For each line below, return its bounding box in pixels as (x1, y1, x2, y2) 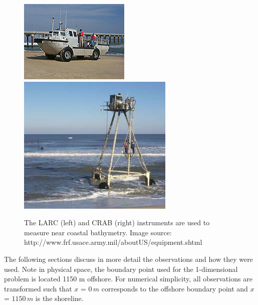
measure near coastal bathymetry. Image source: (24, 227, 172, 237)
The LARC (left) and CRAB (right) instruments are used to (24, 217, 210, 228)
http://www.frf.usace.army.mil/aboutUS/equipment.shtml (24, 237, 202, 247)
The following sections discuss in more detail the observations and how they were (4, 253, 253, 264)
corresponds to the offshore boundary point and (101, 283, 248, 293)
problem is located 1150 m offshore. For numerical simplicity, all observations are (4, 273, 252, 284)
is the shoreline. (35, 293, 84, 303)
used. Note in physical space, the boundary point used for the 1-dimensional (4, 263, 238, 274)
